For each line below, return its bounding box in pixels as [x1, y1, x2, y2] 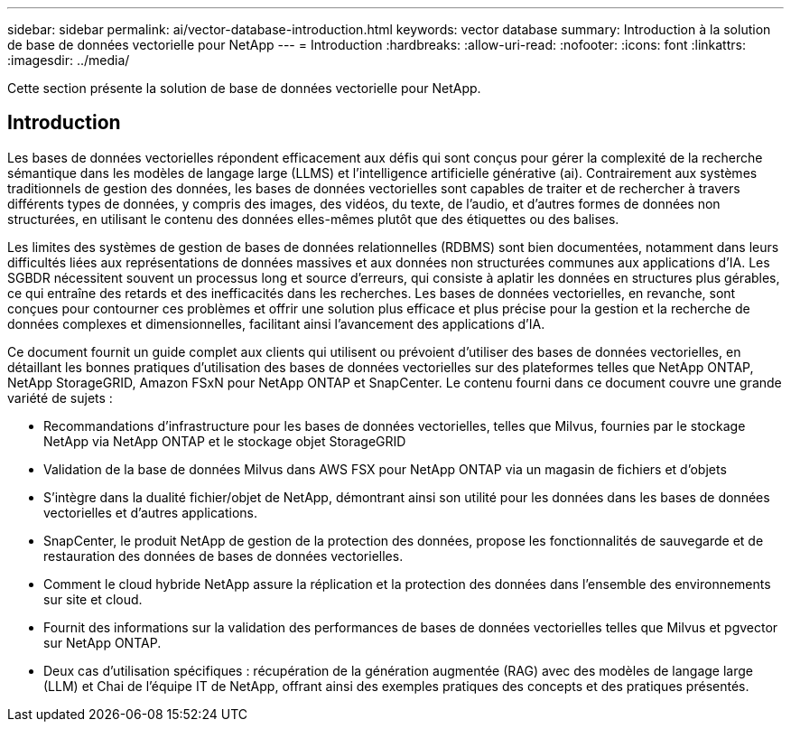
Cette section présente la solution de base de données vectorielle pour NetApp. [7, 80, 481, 96]
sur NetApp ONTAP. [43, 634, 162, 650]
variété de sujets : [7, 389, 113, 406]
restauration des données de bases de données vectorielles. [43, 547, 404, 564]
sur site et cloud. [43, 591, 143, 607]
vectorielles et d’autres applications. [43, 504, 258, 520]
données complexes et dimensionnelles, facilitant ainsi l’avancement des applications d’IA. [7, 315, 545, 332]
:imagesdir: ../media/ [7, 52, 130, 68]
